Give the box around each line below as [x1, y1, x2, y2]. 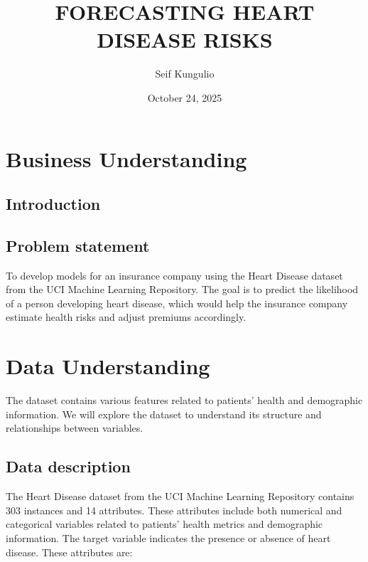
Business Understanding [6, 144, 247, 173]
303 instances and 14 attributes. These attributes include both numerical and [6, 502, 342, 517]
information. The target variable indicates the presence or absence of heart [6, 530, 331, 545]
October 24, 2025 [147, 90, 222, 105]
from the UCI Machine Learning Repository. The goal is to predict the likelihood [6, 282, 359, 297]
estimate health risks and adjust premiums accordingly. [6, 309, 247, 324]
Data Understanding [6, 351, 210, 381]
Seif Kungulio [155, 66, 215, 81]
